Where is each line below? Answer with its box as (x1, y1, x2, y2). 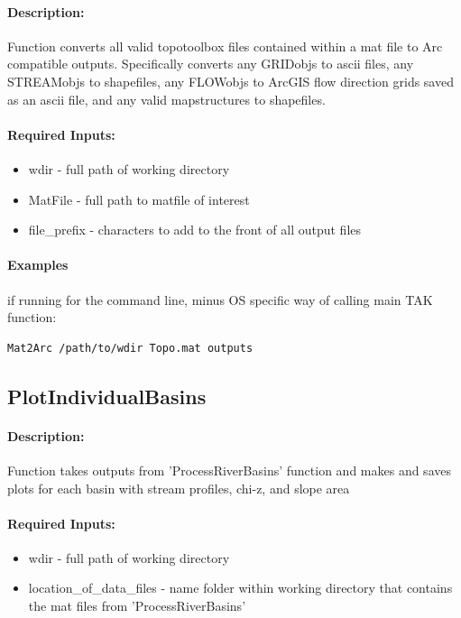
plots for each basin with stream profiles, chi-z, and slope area (7, 478, 350, 497)
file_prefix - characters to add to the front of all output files (28, 220, 362, 239)
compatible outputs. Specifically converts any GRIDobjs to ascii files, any (7, 54, 414, 73)
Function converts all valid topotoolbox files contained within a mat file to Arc (7, 36, 443, 55)
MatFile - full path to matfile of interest (28, 189, 250, 208)
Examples (7, 255, 69, 274)
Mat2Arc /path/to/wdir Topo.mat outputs (7, 341, 254, 355)
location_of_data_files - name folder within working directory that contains (28, 578, 453, 597)
